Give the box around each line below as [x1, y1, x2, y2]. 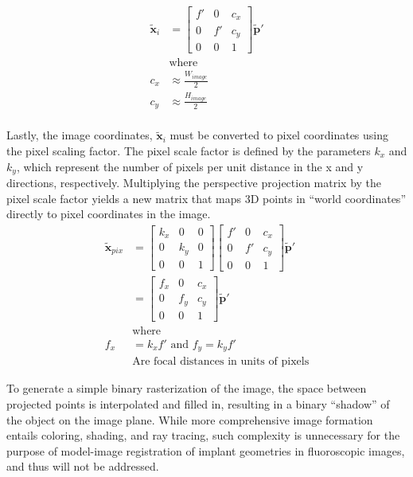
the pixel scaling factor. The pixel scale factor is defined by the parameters [6, 142, 371, 158]
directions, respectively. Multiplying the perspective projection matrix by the [6, 174, 382, 190]
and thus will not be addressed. [6, 458, 159, 475]
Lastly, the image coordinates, [6, 127, 153, 143]
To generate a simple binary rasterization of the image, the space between [6, 380, 367, 397]
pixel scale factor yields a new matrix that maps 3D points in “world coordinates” [6, 190, 406, 206]
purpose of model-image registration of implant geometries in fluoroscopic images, [6, 442, 405, 459]
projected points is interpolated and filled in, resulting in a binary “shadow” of [6, 395, 390, 412]
